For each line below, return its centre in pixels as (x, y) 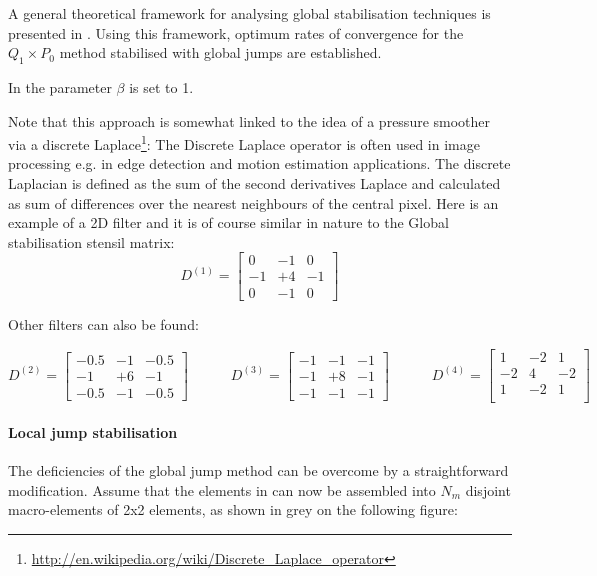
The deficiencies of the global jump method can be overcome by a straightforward (258, 470)
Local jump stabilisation (93, 431)
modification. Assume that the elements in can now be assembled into (222, 489)
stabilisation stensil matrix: (91, 241)
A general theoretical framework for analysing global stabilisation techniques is (249, 13)
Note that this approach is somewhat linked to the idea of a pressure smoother (249, 120)
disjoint (488, 489)
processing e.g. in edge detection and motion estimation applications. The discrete (259, 163)
